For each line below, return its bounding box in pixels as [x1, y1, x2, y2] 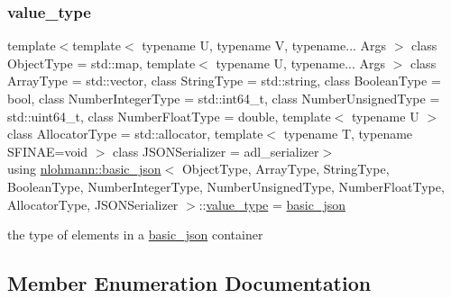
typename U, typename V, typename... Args [142, 36, 387, 55]
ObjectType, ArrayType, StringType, [181, 159, 390, 178]
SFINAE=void [7, 141, 88, 160]
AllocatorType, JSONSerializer [7, 194, 179, 213]
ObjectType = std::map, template [7, 53, 196, 72]
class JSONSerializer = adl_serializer [113, 141, 319, 160]
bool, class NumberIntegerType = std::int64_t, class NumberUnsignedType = [7, 89, 440, 107]
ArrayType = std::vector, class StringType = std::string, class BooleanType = [7, 71, 441, 90]
